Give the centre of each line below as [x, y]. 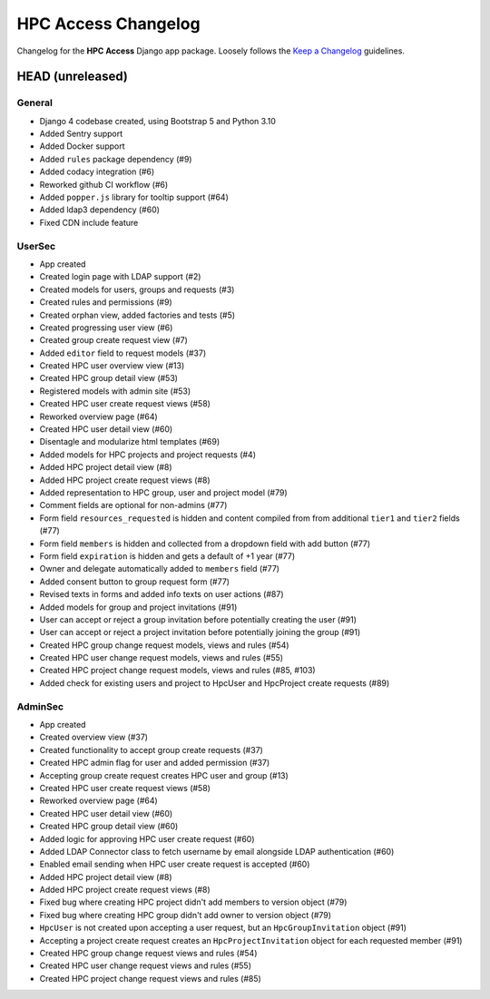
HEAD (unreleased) [73, 77]
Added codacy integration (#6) [97, 171]
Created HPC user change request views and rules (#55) [146, 965]
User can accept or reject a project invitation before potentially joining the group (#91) [200, 632]
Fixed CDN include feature [89, 222]
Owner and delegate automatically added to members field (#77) [160, 569]
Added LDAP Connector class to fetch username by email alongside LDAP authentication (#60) [217, 851]
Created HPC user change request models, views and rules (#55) [162, 658]
